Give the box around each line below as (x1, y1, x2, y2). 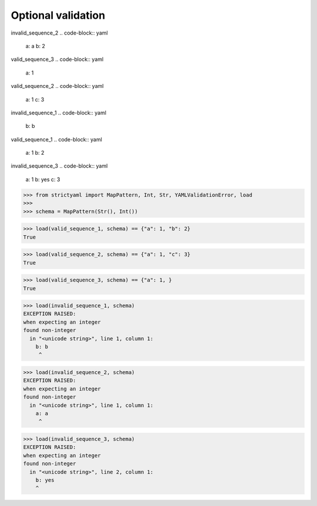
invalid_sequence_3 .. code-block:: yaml (11, 162, 108, 169)
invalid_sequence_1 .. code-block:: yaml (11, 109, 107, 116)
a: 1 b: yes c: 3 (25, 176, 60, 183)
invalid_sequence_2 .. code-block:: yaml (11, 29, 108, 36)
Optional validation (11, 9, 106, 22)
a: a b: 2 (25, 42, 45, 49)
